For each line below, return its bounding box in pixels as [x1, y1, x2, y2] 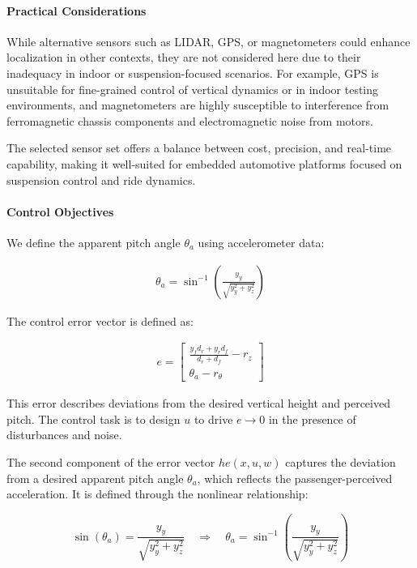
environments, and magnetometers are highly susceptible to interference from [6, 96, 389, 113]
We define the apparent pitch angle [6, 233, 181, 250]
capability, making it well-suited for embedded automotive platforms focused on [6, 155, 402, 172]
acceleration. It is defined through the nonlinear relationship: [6, 485, 308, 502]
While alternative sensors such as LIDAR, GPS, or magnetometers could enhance [6, 32, 411, 49]
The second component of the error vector [6, 454, 215, 470]
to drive [194, 410, 233, 427]
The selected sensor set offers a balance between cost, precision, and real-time [6, 139, 392, 156]
